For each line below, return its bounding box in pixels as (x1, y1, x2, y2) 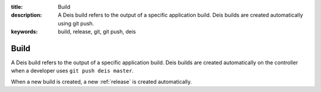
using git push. (58, 19, 95, 27)
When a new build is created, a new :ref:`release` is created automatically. (11, 78, 193, 85)
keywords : (11, 28, 38, 35)
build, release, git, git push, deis (58, 28, 136, 35)
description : (11, 12, 42, 19)
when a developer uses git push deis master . (11, 67, 134, 74)
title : (11, 4, 23, 10)
